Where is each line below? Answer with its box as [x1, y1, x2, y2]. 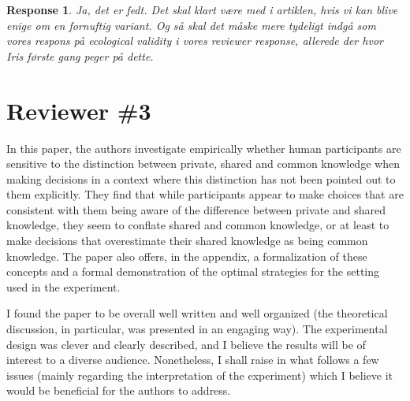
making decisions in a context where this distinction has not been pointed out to [6, 170, 396, 187]
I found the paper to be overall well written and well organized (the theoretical [6, 305, 388, 321]
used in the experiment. [6, 278, 121, 295]
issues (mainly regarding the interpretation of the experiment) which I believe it [6, 366, 393, 383]
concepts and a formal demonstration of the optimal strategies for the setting [6, 263, 380, 280]
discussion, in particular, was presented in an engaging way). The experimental [6, 321, 388, 337]
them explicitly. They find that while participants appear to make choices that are [6, 186, 404, 202]
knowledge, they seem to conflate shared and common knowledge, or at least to [6, 217, 389, 233]
